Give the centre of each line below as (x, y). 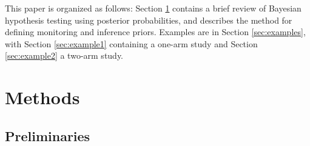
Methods (42, 97)
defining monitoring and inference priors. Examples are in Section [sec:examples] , (155, 32)
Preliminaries (48, 135)
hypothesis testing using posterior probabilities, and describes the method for (149, 20)
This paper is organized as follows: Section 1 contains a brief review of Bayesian (153, 8)
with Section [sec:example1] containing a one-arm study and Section (131, 43)
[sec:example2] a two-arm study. (64, 55)
